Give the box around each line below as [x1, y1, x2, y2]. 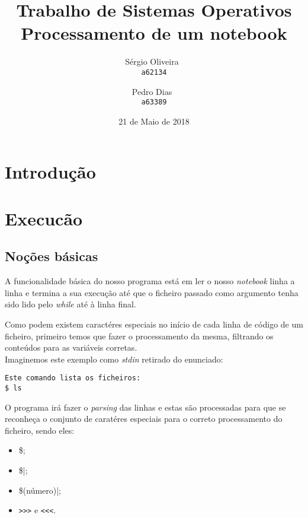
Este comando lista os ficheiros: [5, 374, 141, 383]
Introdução [5, 160, 96, 184]
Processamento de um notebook [21, 21, 287, 45]
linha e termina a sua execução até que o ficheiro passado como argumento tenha [5, 286, 299, 298]
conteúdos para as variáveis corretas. [5, 341, 137, 354]
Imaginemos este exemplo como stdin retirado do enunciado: [5, 352, 223, 365]
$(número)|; [18, 484, 62, 496]
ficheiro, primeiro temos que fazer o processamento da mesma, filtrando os [5, 329, 274, 342]
